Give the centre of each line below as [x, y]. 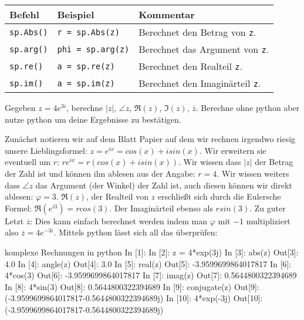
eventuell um [28, 162]
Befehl [24, 14]
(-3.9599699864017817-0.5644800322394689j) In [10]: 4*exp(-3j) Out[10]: [134, 298]
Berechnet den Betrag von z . [197, 32]
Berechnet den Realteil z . [190, 66]
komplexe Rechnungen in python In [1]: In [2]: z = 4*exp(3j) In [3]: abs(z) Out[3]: [152, 252]
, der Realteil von [117, 196]
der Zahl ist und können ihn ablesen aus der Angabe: [100, 173]
